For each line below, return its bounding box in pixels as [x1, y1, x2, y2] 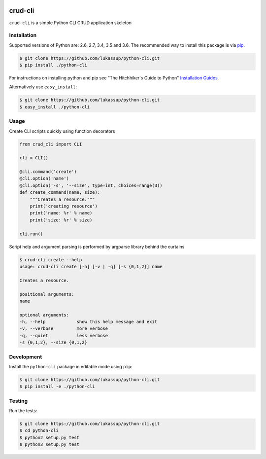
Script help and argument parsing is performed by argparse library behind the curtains [9, 244, 185, 249]
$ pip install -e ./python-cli [19, 384, 96, 389]
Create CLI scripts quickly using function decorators [9, 128, 115, 134]
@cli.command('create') [19, 169, 77, 175]
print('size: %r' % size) [30, 217, 93, 223]
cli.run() [19, 231, 43, 237]
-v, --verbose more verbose [19, 326, 108, 331]
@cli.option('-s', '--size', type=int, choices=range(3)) [19, 182, 163, 188]
